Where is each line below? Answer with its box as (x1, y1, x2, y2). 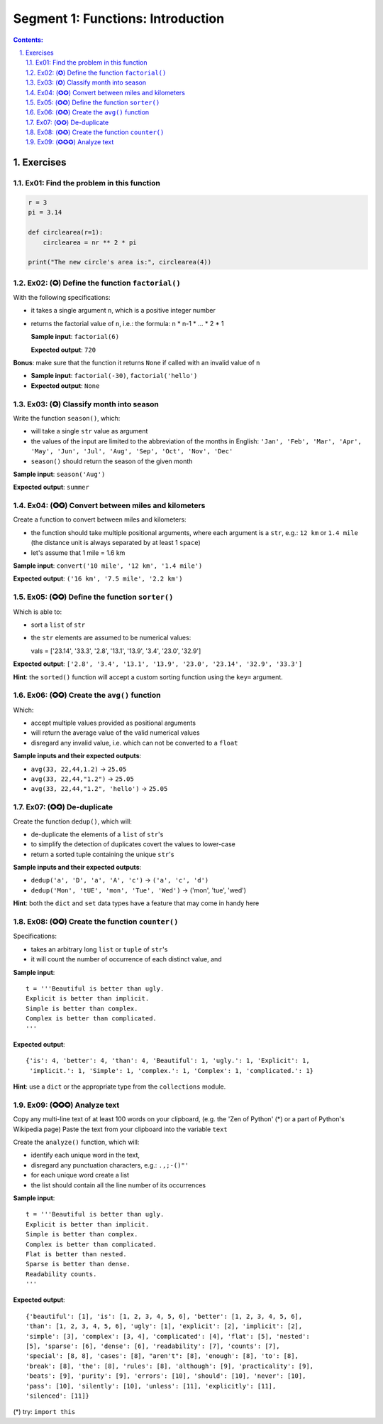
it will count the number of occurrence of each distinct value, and (30, 955, 223, 964)
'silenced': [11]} (26, 1391, 90, 1400)
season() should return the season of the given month (30, 457, 193, 465)
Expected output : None (30, 381, 100, 390)
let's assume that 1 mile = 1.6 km (30, 548, 126, 557)
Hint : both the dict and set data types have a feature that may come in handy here (13, 899, 260, 907)
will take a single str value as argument (30, 427, 148, 436)
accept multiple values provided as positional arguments (30, 718, 196, 728)
